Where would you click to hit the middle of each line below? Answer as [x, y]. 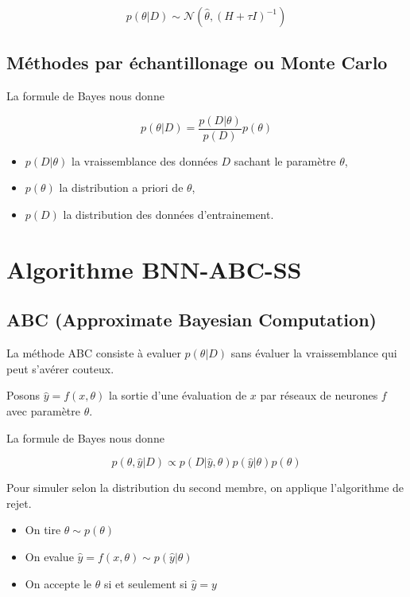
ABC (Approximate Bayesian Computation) [191, 320]
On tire [43, 530]
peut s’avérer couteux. [60, 368]
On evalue [49, 556]
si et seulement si [145, 583]
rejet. [19, 503]
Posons [23, 395]
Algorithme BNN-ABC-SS [154, 269]
